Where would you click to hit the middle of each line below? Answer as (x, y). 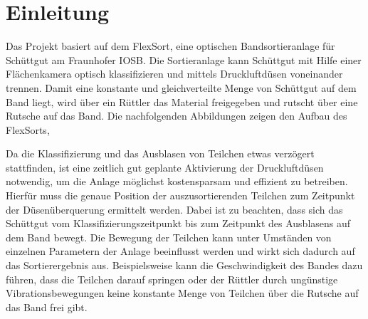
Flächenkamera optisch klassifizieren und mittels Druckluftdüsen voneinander (174, 74)
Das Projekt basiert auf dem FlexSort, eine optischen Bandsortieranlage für (170, 46)
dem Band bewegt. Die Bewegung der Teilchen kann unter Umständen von (169, 237)
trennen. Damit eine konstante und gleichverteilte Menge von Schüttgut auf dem (181, 87)
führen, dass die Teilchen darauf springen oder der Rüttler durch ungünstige (172, 279)
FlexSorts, (28, 129)
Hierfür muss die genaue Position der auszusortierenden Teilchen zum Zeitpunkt (180, 195)
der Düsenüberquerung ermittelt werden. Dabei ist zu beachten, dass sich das (174, 209)
